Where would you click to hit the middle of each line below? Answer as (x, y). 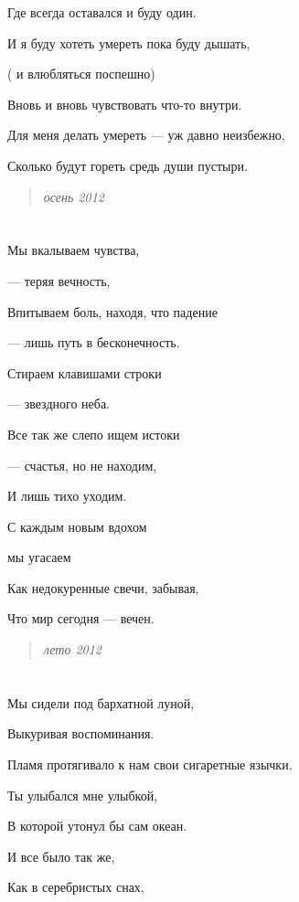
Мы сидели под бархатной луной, (101, 702)
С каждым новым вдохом (77, 526)
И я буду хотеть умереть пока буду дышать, (129, 42)
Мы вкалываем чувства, (74, 250)
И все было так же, (61, 856)
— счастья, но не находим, (82, 465)
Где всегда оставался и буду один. (102, 12)
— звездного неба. (59, 403)
